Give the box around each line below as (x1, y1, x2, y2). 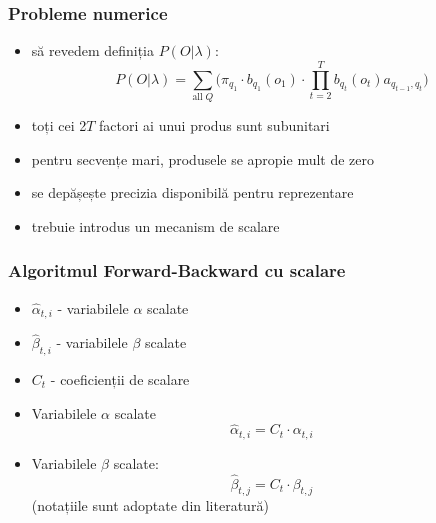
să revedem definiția (31, 40, 155, 61)
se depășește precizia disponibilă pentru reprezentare (31, 182, 354, 203)
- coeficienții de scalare (50, 369, 190, 389)
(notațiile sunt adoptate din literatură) (31, 495, 269, 516)
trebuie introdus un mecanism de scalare (31, 215, 280, 236)
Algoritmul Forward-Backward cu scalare (8, 258, 346, 283)
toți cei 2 (31, 114, 87, 135)
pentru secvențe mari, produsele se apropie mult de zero (31, 148, 375, 169)
